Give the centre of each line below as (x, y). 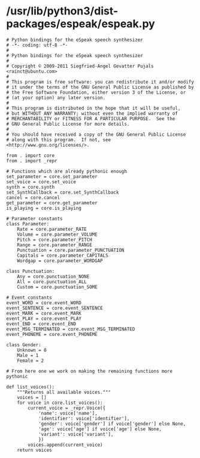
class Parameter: (28, 224)
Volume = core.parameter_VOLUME (57, 234)
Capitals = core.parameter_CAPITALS (63, 255)
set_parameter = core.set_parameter (52, 176)
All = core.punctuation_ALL (52, 282)
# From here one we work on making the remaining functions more (89, 371)
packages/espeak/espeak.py (81, 24)
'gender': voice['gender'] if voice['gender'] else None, (112, 424)
